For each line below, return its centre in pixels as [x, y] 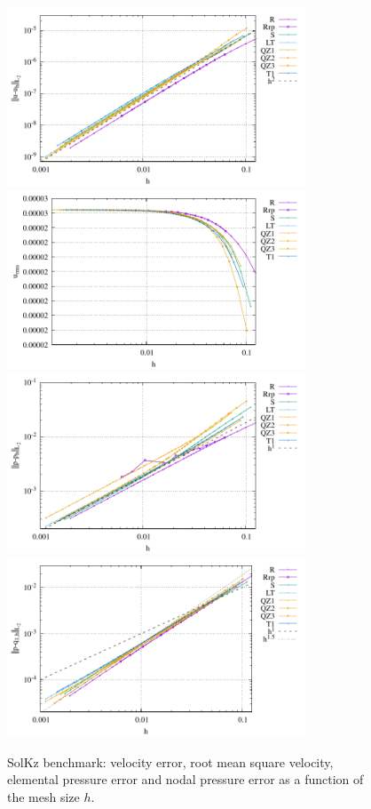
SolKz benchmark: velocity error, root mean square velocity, [170, 761]
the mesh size [43, 796]
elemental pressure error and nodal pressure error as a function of [185, 779]
